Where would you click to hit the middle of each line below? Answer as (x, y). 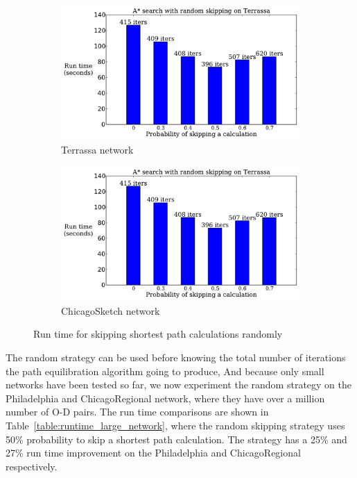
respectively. (32, 466)
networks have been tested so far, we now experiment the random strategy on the (178, 385)
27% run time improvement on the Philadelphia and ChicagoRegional (153, 453)
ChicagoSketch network (111, 310)
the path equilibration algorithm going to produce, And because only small (165, 371)
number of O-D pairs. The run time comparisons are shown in (137, 412)
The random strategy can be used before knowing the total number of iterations (176, 357)
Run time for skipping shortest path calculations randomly (158, 334)
